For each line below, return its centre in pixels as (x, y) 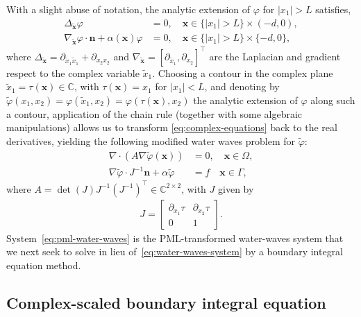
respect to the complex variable (73, 72)
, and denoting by (242, 86)
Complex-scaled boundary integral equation (166, 302)
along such (333, 100)
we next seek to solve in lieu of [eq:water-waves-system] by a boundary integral (175, 251)
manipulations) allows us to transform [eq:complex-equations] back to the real (172, 127)
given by (236, 188)
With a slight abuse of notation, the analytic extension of (128, 9)
